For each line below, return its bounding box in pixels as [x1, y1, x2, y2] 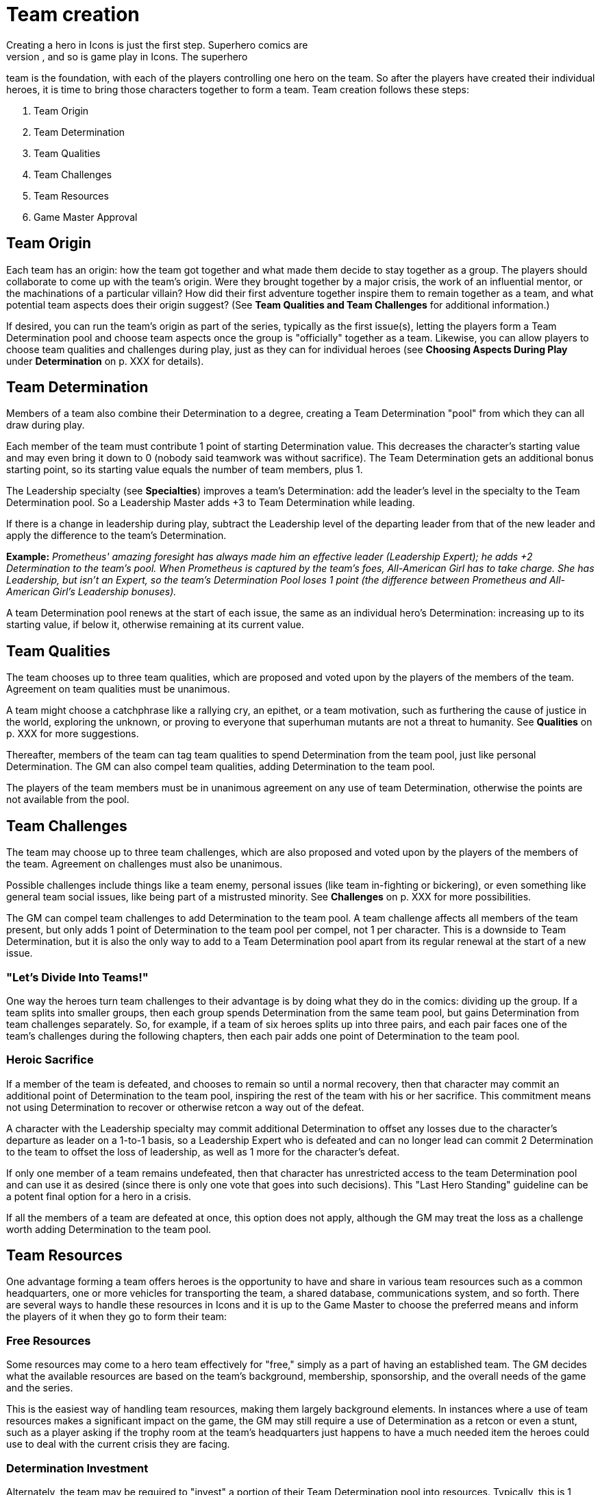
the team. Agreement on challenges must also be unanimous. [6, 858, 283, 870]
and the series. [6, 1382, 73, 1394]
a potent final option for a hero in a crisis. [6, 1190, 192, 1202]
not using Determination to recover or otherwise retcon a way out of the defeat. [6, 1101, 364, 1113]
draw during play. [6, 419, 85, 431]
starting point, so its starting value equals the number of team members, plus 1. [6, 464, 363, 476]
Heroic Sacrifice [6, 1053, 94, 1067]
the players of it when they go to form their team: [6, 1311, 227, 1323]
